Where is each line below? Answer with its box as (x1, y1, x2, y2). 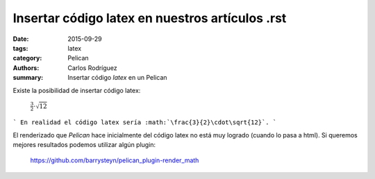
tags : (12, 44, 28, 52)
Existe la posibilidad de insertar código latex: (12, 86, 141, 94)
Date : (12, 35, 29, 43)
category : (12, 54, 42, 62)
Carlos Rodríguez (67, 63, 117, 72)
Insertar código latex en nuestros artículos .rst (12, 10, 287, 26)
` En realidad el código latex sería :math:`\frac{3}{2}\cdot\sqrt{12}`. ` (12, 119, 277, 126)
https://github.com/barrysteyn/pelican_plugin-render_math (30, 156, 199, 164)
